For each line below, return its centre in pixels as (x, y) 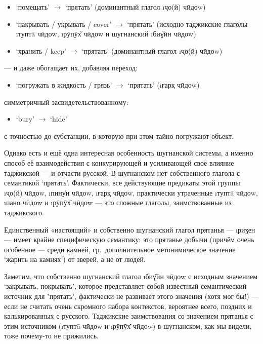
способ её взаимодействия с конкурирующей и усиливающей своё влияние (119, 162)
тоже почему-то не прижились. (51, 336)
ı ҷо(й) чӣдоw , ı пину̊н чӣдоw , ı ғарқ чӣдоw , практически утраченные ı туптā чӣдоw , (131, 192)
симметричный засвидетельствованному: (66, 102)
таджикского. (24, 212)
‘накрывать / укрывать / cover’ (64, 24)
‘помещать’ (33, 7)
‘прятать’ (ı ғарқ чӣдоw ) (164, 84)
